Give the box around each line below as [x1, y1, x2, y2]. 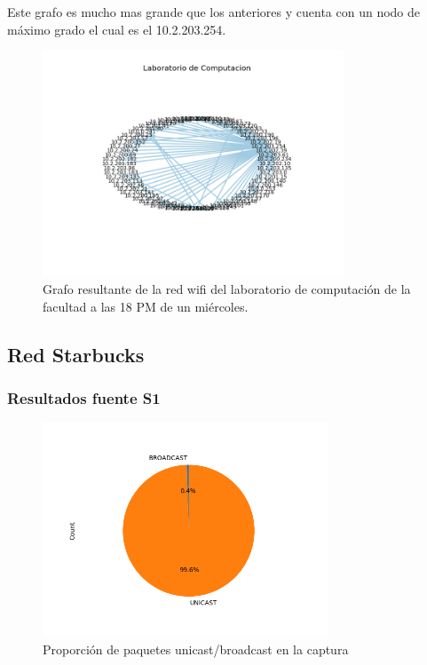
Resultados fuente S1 [7, 387, 161, 409]
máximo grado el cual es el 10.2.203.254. [7, 20, 226, 38]
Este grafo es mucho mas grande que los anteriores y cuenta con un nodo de [7, 3, 421, 20]
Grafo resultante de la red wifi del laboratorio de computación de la [43, 280, 411, 298]
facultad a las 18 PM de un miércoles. [43, 297, 249, 315]
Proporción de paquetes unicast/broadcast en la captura [43, 639, 349, 658]
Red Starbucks [7, 340, 145, 368]
